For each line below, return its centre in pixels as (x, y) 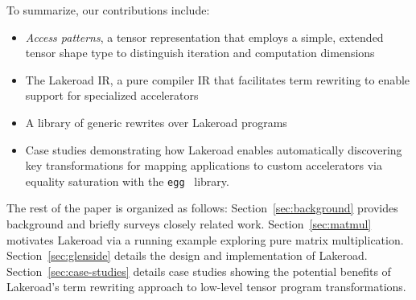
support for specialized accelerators (112, 95)
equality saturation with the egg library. (127, 181)
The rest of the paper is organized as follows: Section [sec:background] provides (202, 208)
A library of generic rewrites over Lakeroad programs (156, 122)
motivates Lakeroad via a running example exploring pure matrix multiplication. (205, 239)
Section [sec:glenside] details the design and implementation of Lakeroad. (187, 255)
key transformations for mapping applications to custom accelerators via (204, 165)
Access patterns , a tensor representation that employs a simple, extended (204, 37)
